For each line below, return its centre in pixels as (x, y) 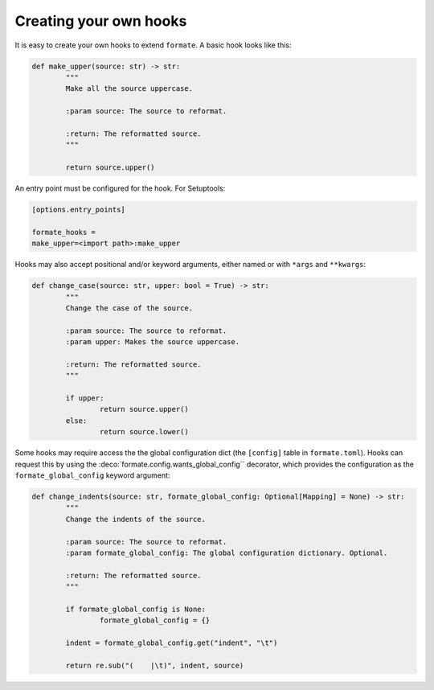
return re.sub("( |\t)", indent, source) (155, 665)
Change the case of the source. (129, 308)
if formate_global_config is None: (136, 609)
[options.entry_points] (79, 210)
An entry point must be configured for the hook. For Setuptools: (120, 188)
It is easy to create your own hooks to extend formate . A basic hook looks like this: (154, 45)
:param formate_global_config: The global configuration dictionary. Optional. (227, 552)
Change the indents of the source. (136, 519)
